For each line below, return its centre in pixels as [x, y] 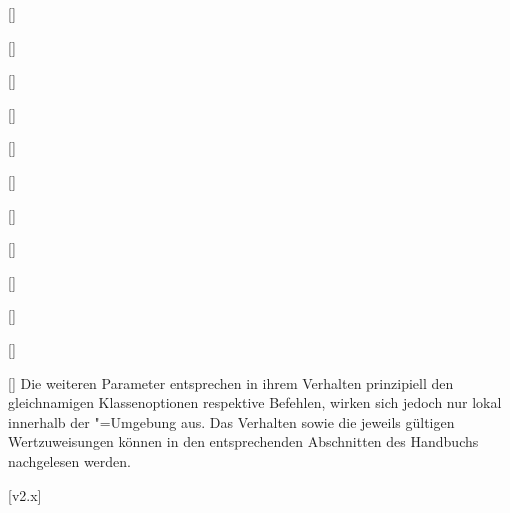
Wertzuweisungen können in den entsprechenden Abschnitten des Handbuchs [243, 441]
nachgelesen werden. [69, 460]
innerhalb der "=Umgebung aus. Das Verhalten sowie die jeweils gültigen [231, 421]
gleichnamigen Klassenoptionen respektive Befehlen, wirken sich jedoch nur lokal [255, 402]
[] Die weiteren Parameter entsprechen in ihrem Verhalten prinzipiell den [231, 382]
